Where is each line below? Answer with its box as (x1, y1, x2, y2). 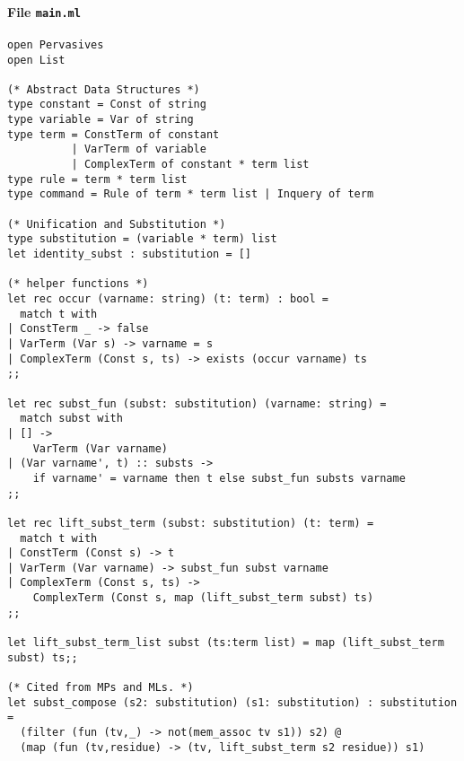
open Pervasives (7, 38, 104, 51)
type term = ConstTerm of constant (7, 127, 220, 141)
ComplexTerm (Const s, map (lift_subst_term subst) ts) (32, 591, 374, 605)
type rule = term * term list (7, 172, 188, 186)
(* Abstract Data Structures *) (7, 83, 200, 96)
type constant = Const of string (7, 98, 206, 111)
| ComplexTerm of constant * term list (71, 158, 310, 171)
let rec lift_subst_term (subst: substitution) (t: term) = (7, 516, 374, 529)
